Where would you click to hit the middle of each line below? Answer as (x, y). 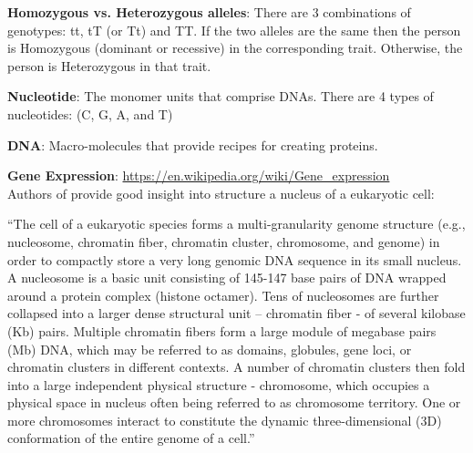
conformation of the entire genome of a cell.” (131, 438)
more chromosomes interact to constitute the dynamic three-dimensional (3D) (225, 420)
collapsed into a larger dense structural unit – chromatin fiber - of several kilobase (236, 313)
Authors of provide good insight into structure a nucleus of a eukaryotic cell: (221, 193)
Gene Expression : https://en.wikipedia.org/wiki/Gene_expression (199, 175)
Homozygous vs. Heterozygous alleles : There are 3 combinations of (209, 12)
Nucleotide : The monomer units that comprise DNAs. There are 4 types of (221, 96)
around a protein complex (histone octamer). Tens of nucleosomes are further (223, 295)
